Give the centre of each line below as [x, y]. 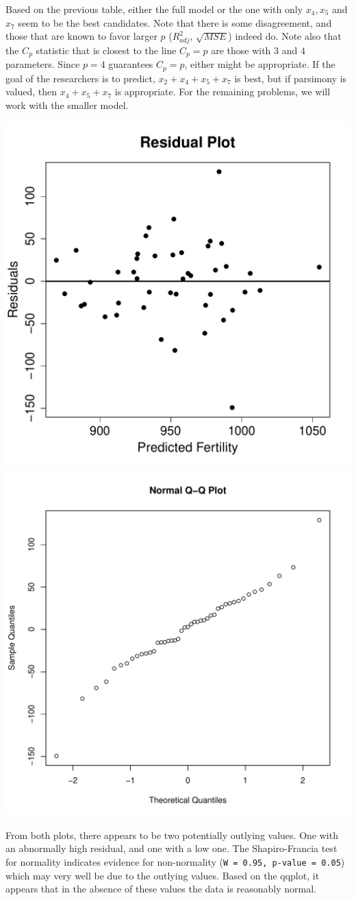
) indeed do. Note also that [285, 36]
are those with [241, 50]
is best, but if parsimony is [291, 78]
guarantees [131, 64]
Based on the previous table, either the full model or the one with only [154, 9]
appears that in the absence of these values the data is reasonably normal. [161, 889]
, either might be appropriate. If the [260, 64]
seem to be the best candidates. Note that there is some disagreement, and [175, 22]
